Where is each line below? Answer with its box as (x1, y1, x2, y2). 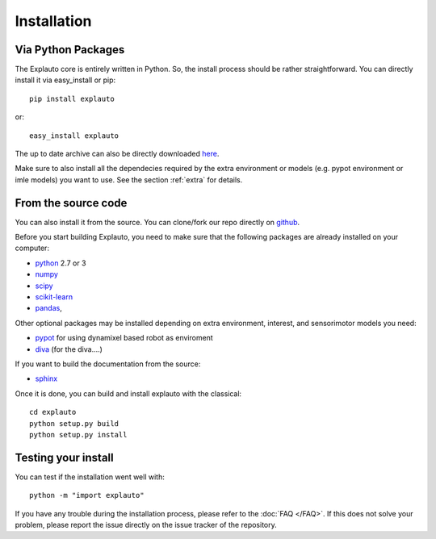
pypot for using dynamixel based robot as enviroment (35, 333, 213, 343)
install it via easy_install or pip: (15, 75, 116, 85)
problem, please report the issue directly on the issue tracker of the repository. (15, 520, 278, 530)
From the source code (15, 196, 128, 210)
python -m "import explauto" (29, 491, 145, 500)
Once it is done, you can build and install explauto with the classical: (15, 388, 242, 399)
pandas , (35, 303, 62, 313)
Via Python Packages (15, 43, 125, 56)
